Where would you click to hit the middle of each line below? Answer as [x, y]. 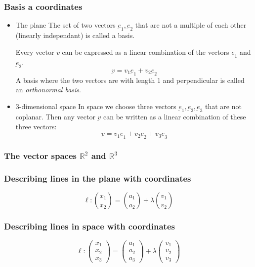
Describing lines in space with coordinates [89, 226]
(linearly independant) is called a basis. [75, 35]
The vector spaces [40, 156]
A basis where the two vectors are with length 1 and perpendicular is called [130, 80]
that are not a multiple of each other [191, 25]
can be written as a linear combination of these [175, 117]
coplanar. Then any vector [55, 117]
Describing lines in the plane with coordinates [98, 178]
